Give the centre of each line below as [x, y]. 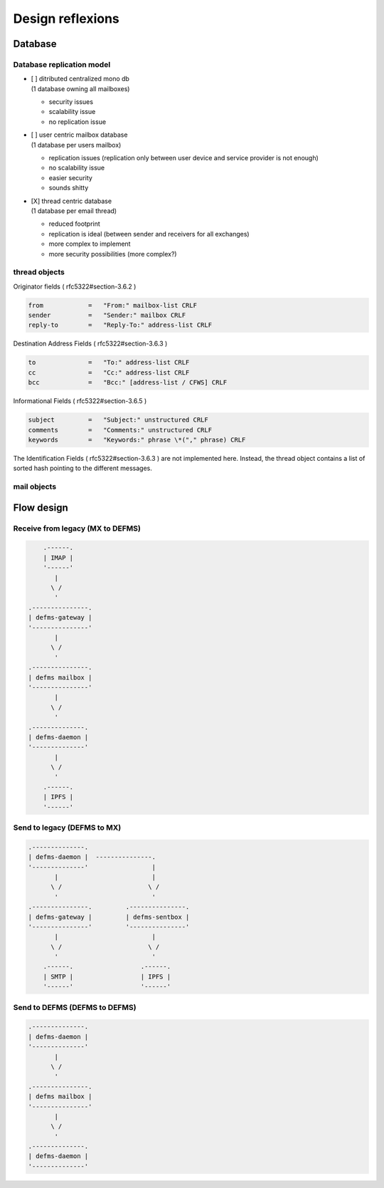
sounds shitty [69, 188]
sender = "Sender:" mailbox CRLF [107, 316]
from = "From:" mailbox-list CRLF [112, 305]
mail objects [35, 486]
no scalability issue [77, 168]
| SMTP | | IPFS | [107, 976]
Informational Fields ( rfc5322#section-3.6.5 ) [80, 401]
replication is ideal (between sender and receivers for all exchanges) [149, 234]
